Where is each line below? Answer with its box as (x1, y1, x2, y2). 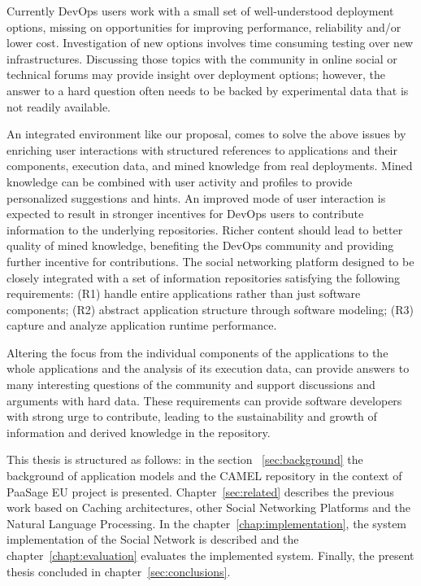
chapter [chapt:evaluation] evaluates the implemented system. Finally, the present (7, 547, 414, 563)
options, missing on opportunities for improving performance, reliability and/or (7, 18, 401, 35)
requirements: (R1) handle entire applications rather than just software (7, 285, 361, 302)
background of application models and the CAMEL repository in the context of (7, 467, 402, 484)
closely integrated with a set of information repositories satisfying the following (7, 269, 401, 286)
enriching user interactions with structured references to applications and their (7, 141, 397, 158)
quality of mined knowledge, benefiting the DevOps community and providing (7, 237, 394, 254)
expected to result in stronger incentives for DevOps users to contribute (7, 205, 364, 222)
